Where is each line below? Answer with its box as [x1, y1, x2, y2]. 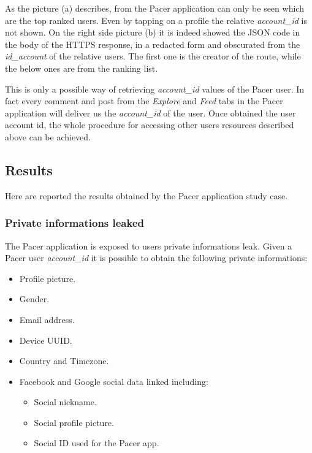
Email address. [19, 313, 75, 325]
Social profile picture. [34, 416, 114, 428]
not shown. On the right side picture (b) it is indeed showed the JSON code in [5, 26, 300, 39]
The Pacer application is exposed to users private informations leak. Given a [5, 239, 292, 252]
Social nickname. [34, 395, 97, 408]
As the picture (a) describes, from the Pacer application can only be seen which [5, 2, 304, 14]
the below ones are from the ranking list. [5, 61, 158, 74]
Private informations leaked [5, 215, 145, 230]
